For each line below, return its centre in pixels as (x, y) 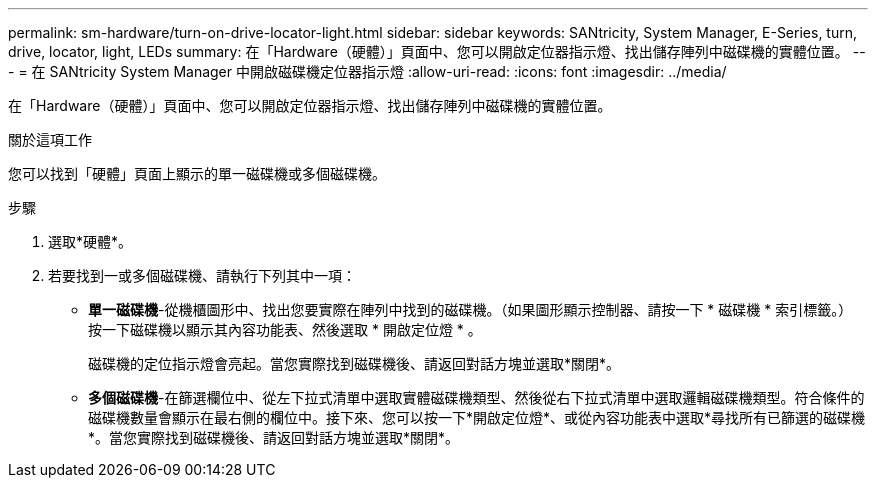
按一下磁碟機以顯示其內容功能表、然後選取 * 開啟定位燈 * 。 (285, 329)
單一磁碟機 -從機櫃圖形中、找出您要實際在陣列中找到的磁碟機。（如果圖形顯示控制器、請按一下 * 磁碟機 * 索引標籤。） (470, 309)
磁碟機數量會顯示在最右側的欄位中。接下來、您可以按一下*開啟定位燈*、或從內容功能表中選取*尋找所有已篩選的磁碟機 (477, 417)
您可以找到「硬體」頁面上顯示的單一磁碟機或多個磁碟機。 (197, 173)
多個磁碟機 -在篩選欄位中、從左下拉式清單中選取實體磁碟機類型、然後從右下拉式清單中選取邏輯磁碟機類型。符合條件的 (476, 397)
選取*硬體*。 (90, 241)
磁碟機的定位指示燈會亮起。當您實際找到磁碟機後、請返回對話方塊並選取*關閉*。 (354, 363)
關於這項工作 (50, 139)
